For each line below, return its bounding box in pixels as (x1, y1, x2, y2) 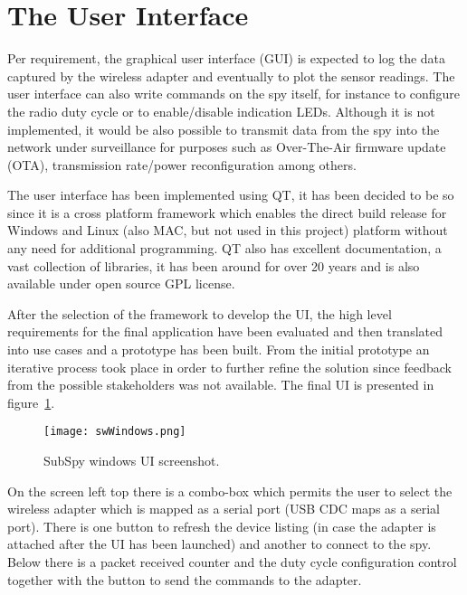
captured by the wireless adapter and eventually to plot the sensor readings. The (7, 66, 455, 85)
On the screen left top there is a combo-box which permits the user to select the (7, 481, 453, 500)
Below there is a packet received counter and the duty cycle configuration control (7, 552, 457, 571)
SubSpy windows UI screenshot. (43, 451, 220, 470)
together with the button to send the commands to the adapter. (7, 570, 362, 589)
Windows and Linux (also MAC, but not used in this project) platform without (7, 221, 448, 240)
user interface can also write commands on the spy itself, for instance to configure (7, 84, 460, 103)
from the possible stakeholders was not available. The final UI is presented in (7, 375, 434, 394)
